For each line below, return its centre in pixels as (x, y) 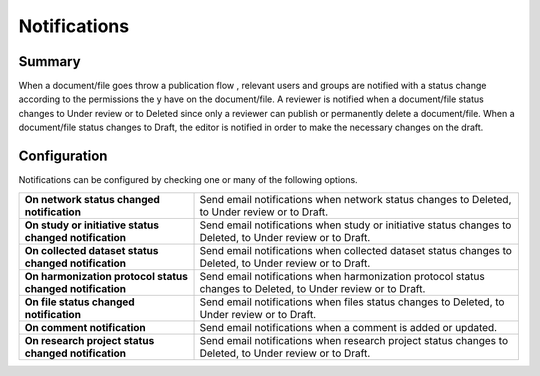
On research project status (89, 340)
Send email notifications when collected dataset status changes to (355, 250)
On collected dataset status (91, 250)
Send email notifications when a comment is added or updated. (348, 327)
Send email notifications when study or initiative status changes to (355, 225)
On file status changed (79, 302)
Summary (49, 61)
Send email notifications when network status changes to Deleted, (355, 199)
